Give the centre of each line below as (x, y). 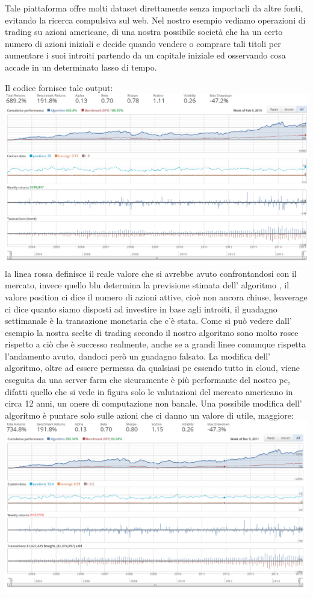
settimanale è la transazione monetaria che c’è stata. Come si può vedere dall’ (148, 321)
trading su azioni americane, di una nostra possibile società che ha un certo (144, 32)
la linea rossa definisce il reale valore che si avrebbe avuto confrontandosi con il (151, 273)
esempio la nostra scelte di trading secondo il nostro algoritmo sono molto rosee (152, 332)
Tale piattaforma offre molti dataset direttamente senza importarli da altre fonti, (154, 8)
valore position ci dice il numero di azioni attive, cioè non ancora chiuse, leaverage (156, 296)
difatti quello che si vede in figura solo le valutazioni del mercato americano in (149, 391)
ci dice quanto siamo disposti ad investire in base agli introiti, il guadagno (141, 309)
